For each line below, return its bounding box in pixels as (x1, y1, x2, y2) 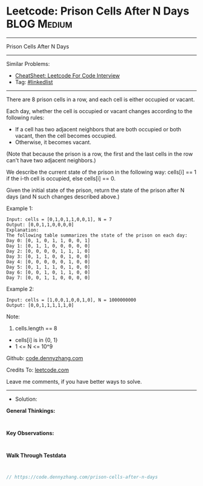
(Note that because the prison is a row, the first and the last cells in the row (6, 150, 193, 157)
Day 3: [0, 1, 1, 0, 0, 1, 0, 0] (6, 253, 91, 260)
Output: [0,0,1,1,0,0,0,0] (6, 222, 74, 228)
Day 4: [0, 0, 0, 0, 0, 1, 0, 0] (6, 258, 91, 264)
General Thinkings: (6, 407, 56, 414)
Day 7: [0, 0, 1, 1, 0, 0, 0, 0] (6, 274, 91, 281)
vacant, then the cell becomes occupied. (14, 132, 117, 139)
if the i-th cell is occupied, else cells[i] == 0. (6, 174, 116, 182)
